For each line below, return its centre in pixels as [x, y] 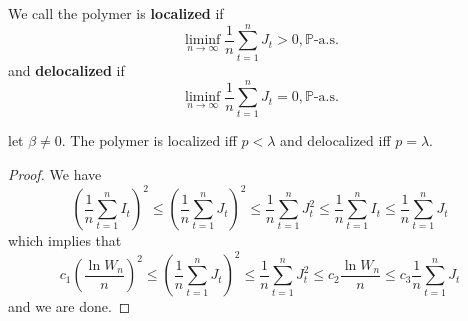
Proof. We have [55, 174]
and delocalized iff [335, 140]
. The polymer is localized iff [149, 140]
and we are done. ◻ [69, 306]
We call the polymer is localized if [116, 13]
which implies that [65, 240]
